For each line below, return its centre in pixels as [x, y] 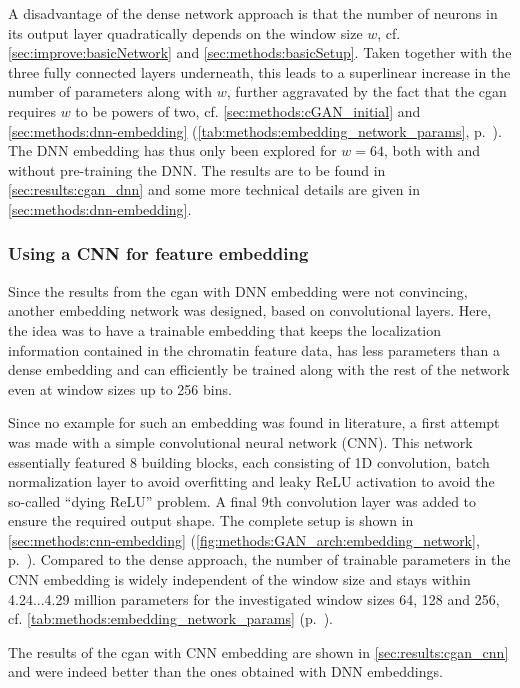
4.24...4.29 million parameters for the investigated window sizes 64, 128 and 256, [254, 598]
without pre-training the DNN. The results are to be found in [197, 169]
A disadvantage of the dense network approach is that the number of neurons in [253, 13]
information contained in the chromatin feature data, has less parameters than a [254, 349]
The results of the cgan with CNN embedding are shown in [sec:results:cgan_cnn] [258, 651]
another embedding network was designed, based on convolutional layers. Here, [250, 310]
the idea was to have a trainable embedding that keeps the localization [225, 329]
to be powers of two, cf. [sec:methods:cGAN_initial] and [248, 110]
